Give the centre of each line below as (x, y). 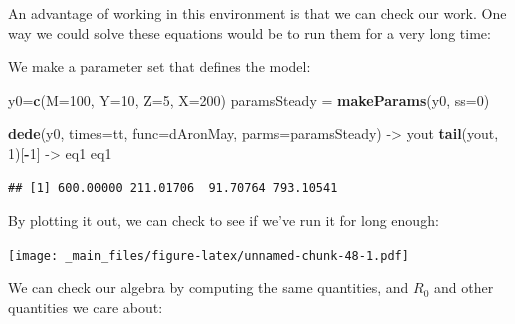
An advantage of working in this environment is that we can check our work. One (257, 13)
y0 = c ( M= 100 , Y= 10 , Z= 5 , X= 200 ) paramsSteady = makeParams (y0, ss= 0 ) (249, 99)
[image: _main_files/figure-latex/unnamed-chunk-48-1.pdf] (208, 255)
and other (464, 287)
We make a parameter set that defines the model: (159, 66)
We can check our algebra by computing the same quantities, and (208, 287)
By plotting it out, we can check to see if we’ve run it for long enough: (223, 220)
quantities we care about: (85, 307)
